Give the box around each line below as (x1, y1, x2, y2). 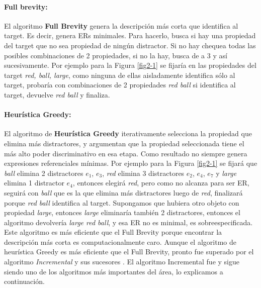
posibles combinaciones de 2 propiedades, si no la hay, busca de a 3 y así (4, 50, 227, 60)
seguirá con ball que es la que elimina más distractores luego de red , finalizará (4, 187, 243, 198)
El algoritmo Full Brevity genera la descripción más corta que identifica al (4, 20, 238, 31)
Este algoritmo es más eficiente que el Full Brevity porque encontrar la (4, 227, 222, 237)
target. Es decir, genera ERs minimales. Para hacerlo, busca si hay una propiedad (4, 30, 256, 41)
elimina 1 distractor (4, 177, 64, 188)
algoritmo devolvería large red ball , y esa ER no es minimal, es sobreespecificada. (4, 217, 253, 227)
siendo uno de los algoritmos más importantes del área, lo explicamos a (4, 266, 223, 276)
